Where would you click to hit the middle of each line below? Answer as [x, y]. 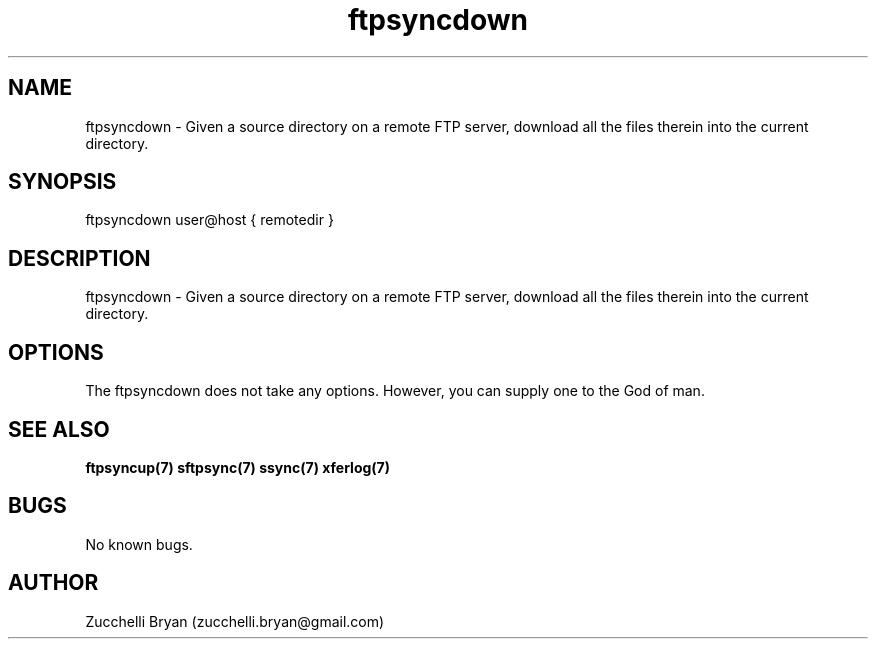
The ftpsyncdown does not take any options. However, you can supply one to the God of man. [395, 391]
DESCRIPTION [79, 258]
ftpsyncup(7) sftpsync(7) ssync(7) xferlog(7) [238, 467]
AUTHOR [53, 583]
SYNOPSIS [62, 182]
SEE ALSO [59, 429]
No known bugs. [139, 544]
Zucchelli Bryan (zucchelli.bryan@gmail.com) [235, 621]
